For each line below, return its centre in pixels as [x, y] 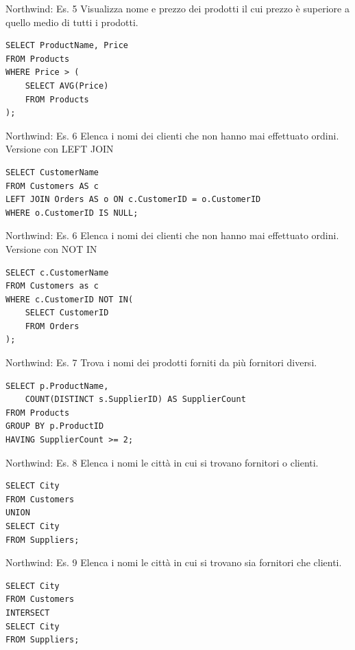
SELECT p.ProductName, [57, 386]
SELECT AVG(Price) [67, 86]
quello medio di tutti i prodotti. [72, 22]
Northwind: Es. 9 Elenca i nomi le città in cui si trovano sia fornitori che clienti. [174, 562]
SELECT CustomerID [67, 313]
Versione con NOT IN [51, 248]
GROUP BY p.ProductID [55, 426]
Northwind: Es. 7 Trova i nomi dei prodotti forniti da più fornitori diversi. [161, 362]
